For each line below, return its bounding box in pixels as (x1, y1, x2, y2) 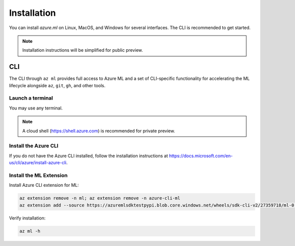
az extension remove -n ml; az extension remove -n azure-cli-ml (19, 195, 180, 201)
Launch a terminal (9, 95, 54, 102)
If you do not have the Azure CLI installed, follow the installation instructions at (9, 153, 168, 159)
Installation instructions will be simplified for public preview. (22, 47, 143, 53)
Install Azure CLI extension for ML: (9, 182, 79, 188)
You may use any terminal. (9, 105, 63, 111)
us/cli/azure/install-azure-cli (9, 160, 66, 166)
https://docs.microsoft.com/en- (169, 153, 233, 159)
